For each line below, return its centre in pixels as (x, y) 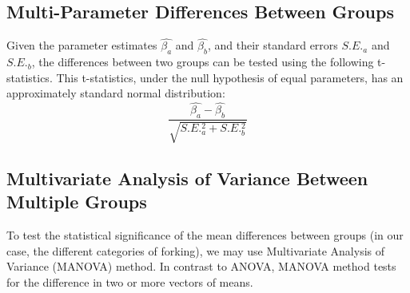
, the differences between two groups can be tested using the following (203, 62)
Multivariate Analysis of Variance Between (187, 178)
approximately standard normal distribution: (116, 93)
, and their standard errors (273, 45)
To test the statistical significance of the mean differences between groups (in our (205, 235)
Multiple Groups (77, 202)
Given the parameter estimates (82, 45)
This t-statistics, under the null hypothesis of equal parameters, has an (230, 77)
